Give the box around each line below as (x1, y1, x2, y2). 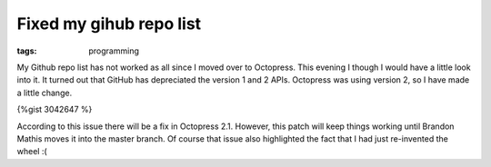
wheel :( (16, 146, 47, 157)
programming (88, 45, 140, 56)
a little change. (16, 87, 73, 98)
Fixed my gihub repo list (16, 14, 202, 34)
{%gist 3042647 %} (16, 104, 93, 115)
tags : (16, 45, 37, 56)
